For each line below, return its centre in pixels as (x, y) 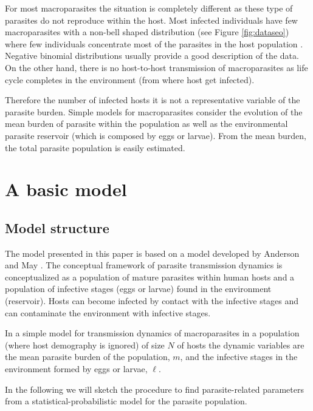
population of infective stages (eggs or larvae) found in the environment (138, 289)
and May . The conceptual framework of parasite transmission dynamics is (144, 265)
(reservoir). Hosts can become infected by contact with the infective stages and (152, 301)
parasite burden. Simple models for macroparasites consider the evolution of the (154, 111)
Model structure (57, 227)
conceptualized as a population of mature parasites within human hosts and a (150, 277)
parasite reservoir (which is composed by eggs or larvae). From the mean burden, (156, 135)
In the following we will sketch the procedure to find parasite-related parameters (154, 389)
